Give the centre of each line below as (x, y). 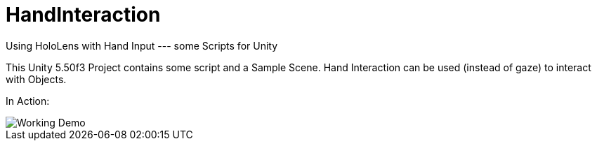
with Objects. (36, 79)
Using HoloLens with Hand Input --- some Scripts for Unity (142, 45)
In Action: (28, 101)
